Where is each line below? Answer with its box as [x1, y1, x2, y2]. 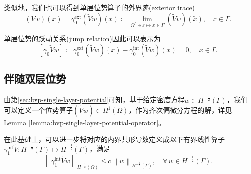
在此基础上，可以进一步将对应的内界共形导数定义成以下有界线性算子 [4, 134, 225, 144]
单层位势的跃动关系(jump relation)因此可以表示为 [4, 34, 161, 44]
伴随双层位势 [4, 71, 66, 86]
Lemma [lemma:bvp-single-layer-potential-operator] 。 [4, 117, 166, 128]
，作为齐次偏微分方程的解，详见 [128, 105, 232, 115]
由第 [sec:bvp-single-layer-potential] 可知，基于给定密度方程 [4, 94, 185, 104]
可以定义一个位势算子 [4, 105, 73, 115]
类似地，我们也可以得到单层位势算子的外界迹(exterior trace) [4, 2, 195, 12]
